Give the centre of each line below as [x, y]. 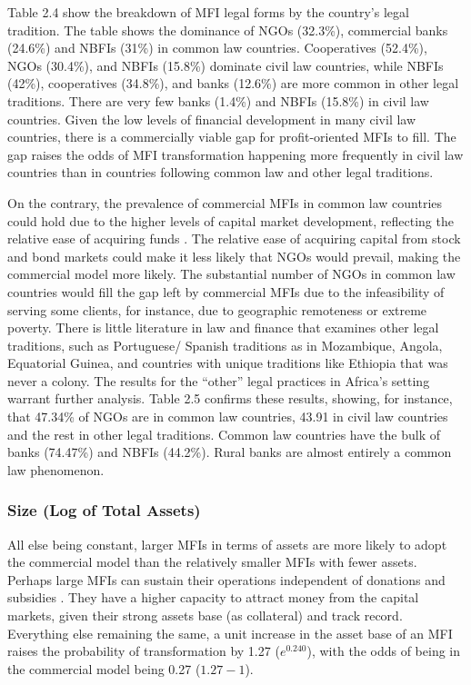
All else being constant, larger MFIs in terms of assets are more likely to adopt [227, 544]
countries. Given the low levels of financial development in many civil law [212, 119]
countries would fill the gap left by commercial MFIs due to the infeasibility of [226, 291]
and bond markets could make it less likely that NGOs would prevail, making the [234, 256]
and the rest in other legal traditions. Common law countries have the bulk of [224, 434]
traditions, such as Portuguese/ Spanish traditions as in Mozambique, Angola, [225, 345]
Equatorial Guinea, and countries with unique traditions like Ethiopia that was [228, 363]
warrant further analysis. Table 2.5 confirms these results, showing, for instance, [230, 398]
